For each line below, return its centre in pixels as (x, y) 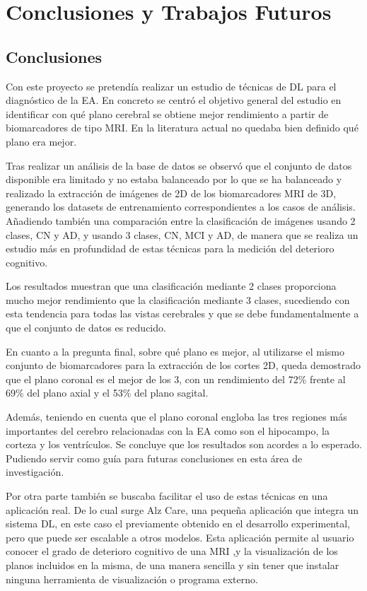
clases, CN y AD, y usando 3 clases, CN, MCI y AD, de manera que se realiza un (182, 234)
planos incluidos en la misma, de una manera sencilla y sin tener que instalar (173, 564)
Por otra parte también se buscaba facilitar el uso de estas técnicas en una (167, 496)
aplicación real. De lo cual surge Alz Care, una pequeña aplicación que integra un (182, 509)
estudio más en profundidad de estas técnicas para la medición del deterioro (170, 248)
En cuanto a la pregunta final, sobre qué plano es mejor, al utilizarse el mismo (175, 351)
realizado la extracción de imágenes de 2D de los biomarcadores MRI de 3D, (171, 193)
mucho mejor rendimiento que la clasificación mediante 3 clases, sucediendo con (178, 299)
